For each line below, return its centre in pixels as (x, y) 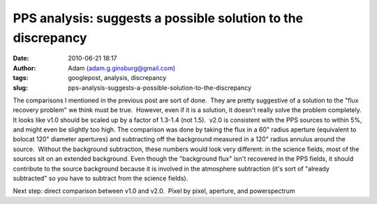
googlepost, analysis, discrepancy (117, 78)
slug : (20, 88)
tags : (21, 78)
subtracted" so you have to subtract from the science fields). (101, 178)
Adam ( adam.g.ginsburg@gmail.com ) (122, 68)
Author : (24, 68)
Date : (21, 58)
